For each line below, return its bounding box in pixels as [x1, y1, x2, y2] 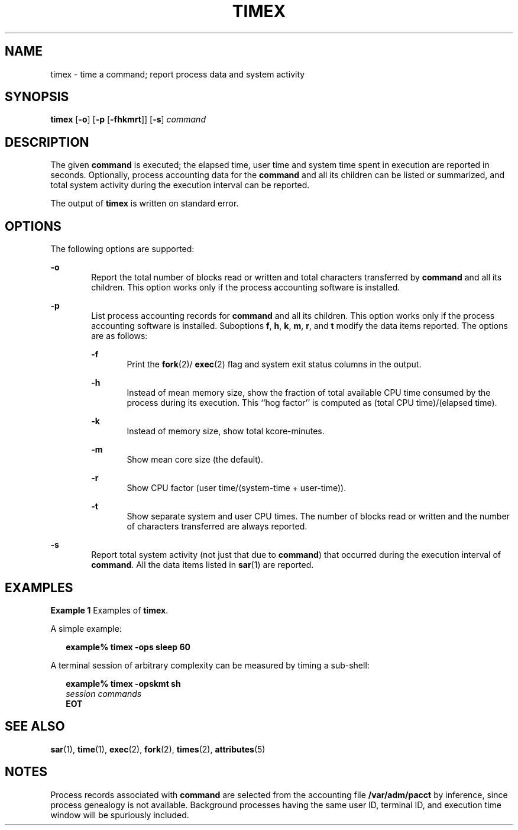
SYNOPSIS [5, 89, 69, 105]
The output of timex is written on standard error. [50, 198, 239, 209]
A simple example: [50, 623, 122, 634]
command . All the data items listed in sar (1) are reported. [91, 560, 314, 570]
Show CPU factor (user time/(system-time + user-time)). [127, 483, 347, 493]
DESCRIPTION [5, 134, 89, 150]
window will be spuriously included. [50, 809, 189, 820]
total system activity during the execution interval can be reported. [50, 180, 310, 190]
